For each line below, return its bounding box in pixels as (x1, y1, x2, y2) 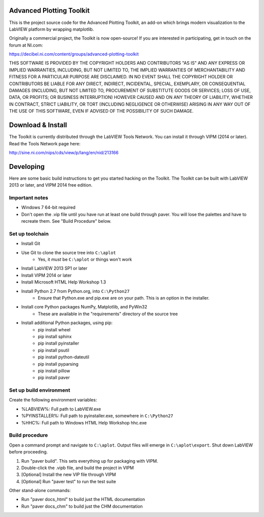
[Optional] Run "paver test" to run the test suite (21, 478, 116, 484)
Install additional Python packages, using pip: (21, 320, 112, 326)
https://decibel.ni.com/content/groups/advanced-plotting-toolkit (9, 51, 139, 57)
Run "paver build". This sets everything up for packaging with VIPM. (21, 458, 158, 464)
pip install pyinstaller (38, 340, 79, 346)
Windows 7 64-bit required (21, 205, 76, 211)
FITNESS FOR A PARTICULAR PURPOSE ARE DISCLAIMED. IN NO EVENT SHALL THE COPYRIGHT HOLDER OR (9, 74, 233, 80)
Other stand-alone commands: (9, 488, 71, 493)
